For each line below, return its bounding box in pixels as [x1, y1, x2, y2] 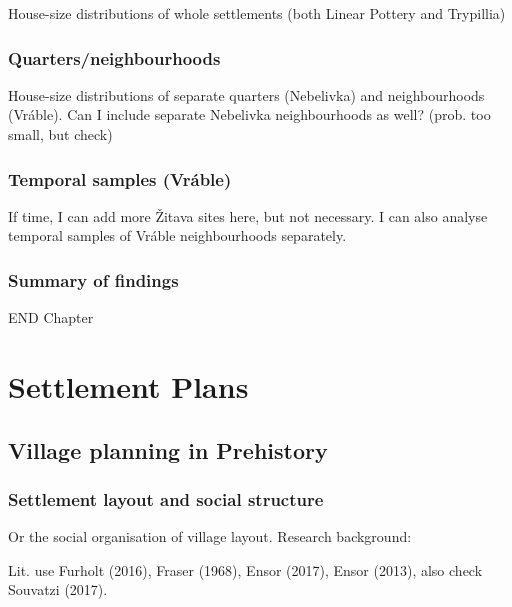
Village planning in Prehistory [8, 434, 328, 465]
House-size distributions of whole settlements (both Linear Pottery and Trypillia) [8, 3, 506, 23]
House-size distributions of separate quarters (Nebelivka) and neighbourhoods [8, 84, 485, 105]
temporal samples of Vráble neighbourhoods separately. [8, 225, 347, 246]
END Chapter [8, 307, 94, 328]
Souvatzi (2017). [8, 579, 108, 600]
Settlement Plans [8, 366, 249, 406]
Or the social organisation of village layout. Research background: [8, 526, 412, 547]
